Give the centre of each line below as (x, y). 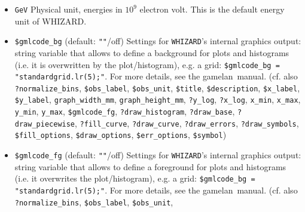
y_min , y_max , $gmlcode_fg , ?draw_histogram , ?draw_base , (125, 111)
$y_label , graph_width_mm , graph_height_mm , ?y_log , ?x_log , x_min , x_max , (158, 99)
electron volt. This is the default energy (212, 9)
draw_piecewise (45, 124)
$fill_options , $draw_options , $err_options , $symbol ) (121, 135)
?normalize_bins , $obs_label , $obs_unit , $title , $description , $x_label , (157, 87)
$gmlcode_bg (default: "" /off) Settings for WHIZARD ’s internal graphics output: (158, 41)
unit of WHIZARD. (51, 21)
